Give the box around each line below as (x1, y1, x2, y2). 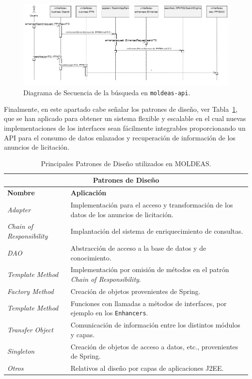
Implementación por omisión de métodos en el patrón (70, 264, 229, 275)
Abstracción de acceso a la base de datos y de (70, 242, 206, 253)
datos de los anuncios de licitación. (70, 209, 173, 219)
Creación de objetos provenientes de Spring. (70, 286, 201, 296)
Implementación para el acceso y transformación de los (70, 200, 233, 210)
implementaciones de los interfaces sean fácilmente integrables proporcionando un (4, 122, 246, 133)
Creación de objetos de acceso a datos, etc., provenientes (70, 341, 238, 351)
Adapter (7, 204, 31, 214)
